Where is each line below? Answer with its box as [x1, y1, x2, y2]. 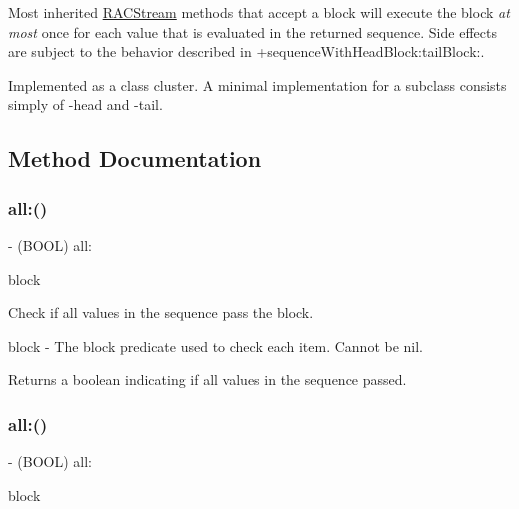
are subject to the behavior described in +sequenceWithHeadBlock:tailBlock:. [8, 41, 485, 62]
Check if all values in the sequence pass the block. [8, 302, 314, 323]
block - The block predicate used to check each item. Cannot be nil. [8, 335, 424, 356]
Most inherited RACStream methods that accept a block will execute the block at [8, 2, 510, 22]
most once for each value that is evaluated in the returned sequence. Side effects [8, 21, 497, 42]
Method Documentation [8, 143, 262, 174]
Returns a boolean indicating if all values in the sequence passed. [8, 369, 407, 390]
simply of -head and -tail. [8, 94, 163, 115]
